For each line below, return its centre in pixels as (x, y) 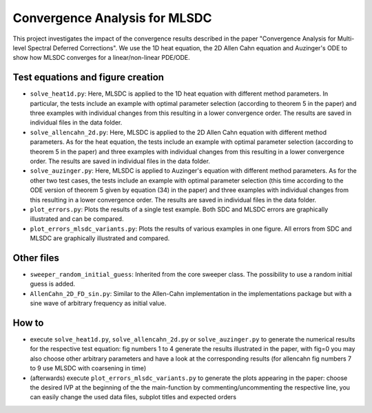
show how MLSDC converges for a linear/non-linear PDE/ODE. (101, 58)
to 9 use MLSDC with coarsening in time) (88, 368)
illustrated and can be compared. (77, 219)
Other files (36, 258)
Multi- (346, 39)
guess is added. (53, 284)
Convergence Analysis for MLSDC (112, 18)
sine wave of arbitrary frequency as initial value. (98, 304)
